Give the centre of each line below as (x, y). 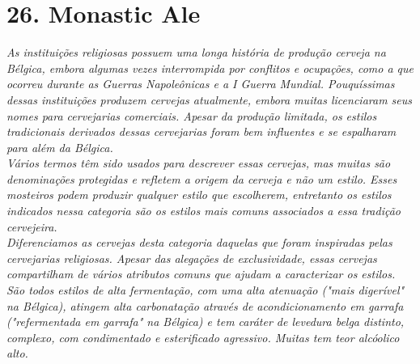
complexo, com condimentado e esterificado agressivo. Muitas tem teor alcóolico (203, 337)
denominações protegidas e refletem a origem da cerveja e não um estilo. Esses (202, 178)
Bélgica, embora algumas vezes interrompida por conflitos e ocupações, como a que (210, 68)
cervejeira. (32, 226)
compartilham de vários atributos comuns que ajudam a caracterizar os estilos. (201, 274)
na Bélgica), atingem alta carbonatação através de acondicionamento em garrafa (205, 305)
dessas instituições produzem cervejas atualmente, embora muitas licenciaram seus (210, 99)
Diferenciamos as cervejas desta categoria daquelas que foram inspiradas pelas (199, 242)
